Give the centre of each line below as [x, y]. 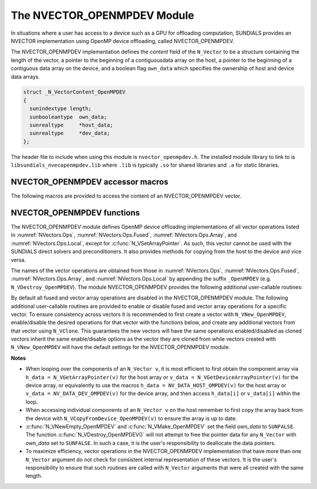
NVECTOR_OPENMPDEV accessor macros [90, 182]
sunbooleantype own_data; [68, 117]
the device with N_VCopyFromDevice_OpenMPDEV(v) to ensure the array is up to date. [131, 418]
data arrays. [26, 76]
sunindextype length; [61, 109]
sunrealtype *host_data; [72, 125]
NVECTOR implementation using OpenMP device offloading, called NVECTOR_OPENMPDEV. [122, 41]
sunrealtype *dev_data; [70, 133]
